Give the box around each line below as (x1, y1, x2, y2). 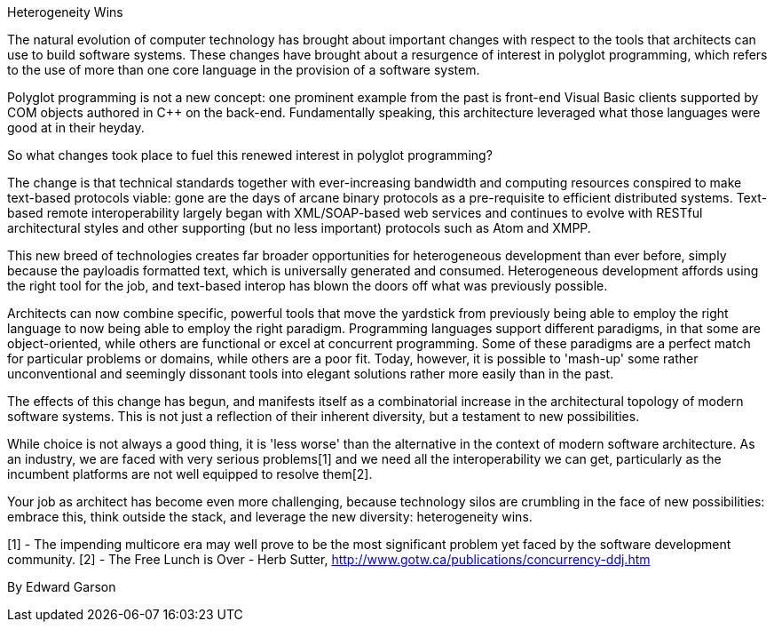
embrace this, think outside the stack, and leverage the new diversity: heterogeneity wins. (7, 509, 533, 524)
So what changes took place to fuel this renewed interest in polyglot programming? (7, 147, 493, 163)
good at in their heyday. (7, 120, 145, 135)
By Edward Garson (7, 579, 116, 594)
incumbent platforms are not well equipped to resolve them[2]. (7, 466, 373, 482)
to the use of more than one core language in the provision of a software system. (7, 62, 480, 77)
